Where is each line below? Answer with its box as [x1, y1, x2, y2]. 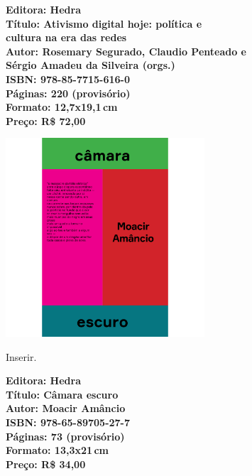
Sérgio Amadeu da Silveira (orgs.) [6, 58, 175, 72]
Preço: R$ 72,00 [6, 113, 86, 128]
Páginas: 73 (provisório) [6, 428, 125, 443]
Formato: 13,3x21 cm [6, 443, 109, 458]
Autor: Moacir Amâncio [6, 401, 126, 416]
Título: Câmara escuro [6, 386, 119, 401]
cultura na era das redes [6, 30, 127, 45]
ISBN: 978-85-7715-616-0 [6, 71, 131, 86]
